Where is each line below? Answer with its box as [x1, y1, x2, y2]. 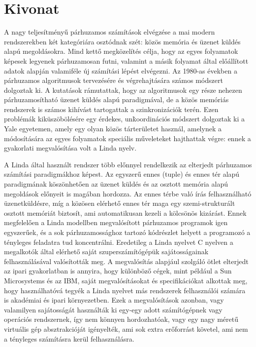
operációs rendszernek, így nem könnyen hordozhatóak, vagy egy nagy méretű [4, 314, 238, 324]
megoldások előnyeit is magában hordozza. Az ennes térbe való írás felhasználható [4, 188, 252, 198]
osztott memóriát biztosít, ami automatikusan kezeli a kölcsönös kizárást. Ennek [4, 207, 247, 218]
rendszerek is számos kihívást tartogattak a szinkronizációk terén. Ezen [4, 104, 219, 114]
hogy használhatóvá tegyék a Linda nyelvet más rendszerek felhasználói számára [4, 285, 246, 295]
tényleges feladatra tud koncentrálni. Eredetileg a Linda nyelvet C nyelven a [4, 236, 233, 247]
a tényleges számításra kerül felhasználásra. [4, 333, 134, 344]
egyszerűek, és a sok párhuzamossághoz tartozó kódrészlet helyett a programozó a [4, 227, 251, 237]
